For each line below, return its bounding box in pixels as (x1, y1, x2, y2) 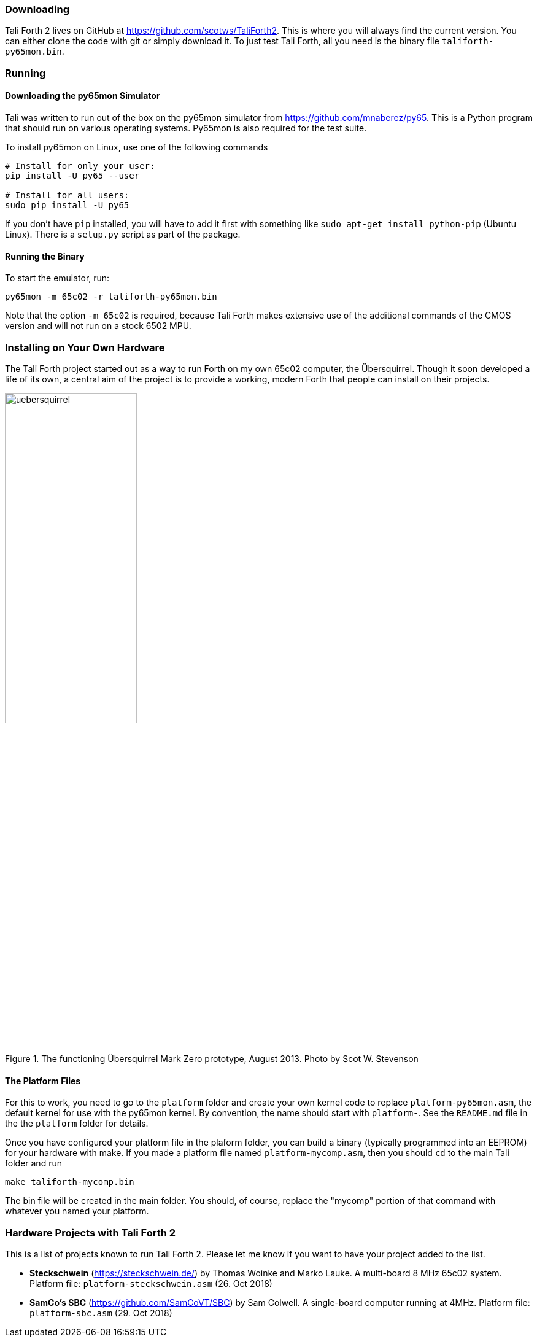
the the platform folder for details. (5, 1118, 149, 1129)
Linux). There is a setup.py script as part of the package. (5, 228, 241, 239)
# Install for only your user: (5, 160, 155, 171)
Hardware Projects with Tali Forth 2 (5, 1226, 176, 1239)
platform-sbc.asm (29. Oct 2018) (29, 1307, 172, 1318)
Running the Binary (5, 250, 85, 262)
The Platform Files (5, 1075, 81, 1086)
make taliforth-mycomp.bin (5, 1177, 134, 1187)
